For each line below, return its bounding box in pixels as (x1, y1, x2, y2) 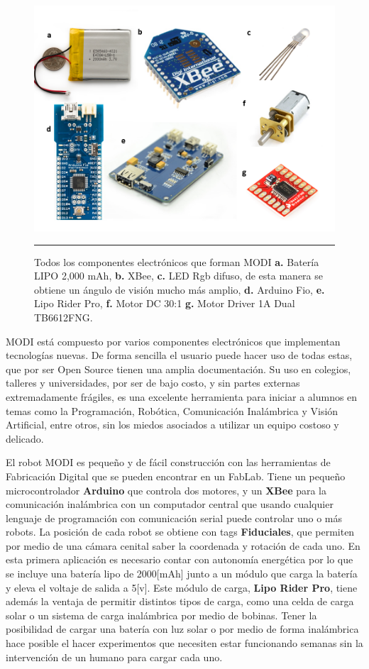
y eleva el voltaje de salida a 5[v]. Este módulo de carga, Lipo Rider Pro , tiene (6, 580, 358, 595)
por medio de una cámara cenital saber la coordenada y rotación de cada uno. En (6, 538, 360, 553)
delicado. (6, 431, 44, 446)
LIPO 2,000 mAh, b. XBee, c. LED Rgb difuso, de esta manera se (34, 268, 323, 283)
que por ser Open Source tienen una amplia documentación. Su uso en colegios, (6, 361, 351, 376)
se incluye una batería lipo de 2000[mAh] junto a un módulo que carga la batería (6, 566, 358, 581)
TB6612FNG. (34, 309, 93, 324)
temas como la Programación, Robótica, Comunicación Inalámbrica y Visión (6, 403, 338, 418)
